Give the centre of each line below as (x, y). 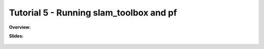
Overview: (20, 27)
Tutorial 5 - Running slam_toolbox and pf (93, 13)
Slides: (16, 36)
